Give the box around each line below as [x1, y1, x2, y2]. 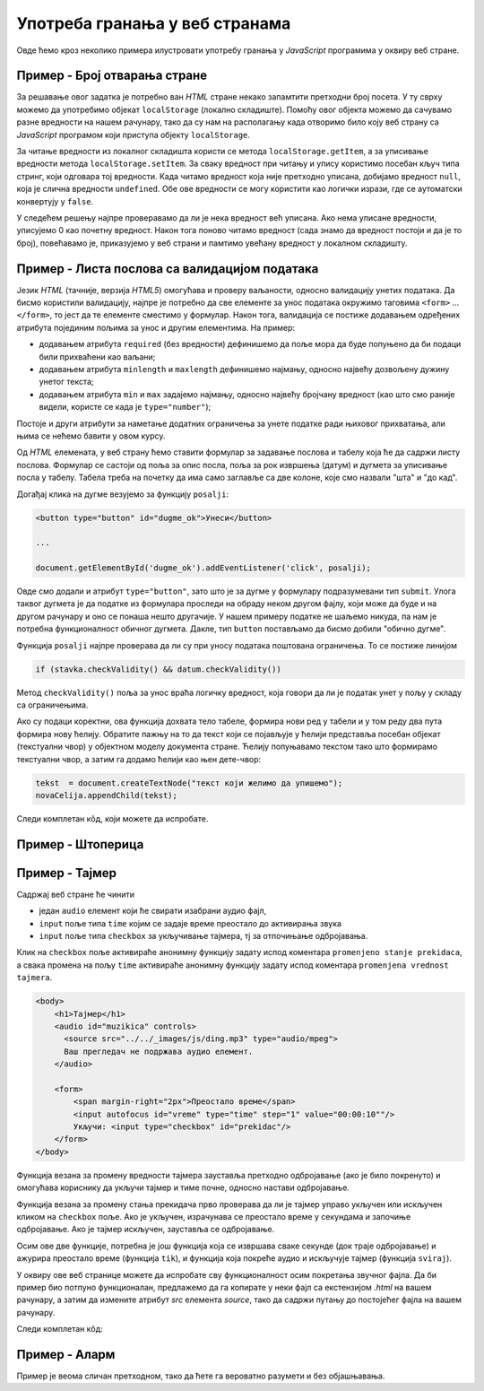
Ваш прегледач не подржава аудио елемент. [64, 1046, 254, 1056]
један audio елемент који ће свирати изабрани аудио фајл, [39, 906, 267, 917]
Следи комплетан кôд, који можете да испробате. [16, 813, 209, 824]
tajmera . [16, 972, 53, 983]
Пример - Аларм [16, 1346, 116, 1362]
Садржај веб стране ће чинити [16, 889, 134, 900]
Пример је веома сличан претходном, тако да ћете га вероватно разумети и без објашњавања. [16, 1370, 385, 1381]
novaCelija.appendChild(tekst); [35, 790, 178, 800]
